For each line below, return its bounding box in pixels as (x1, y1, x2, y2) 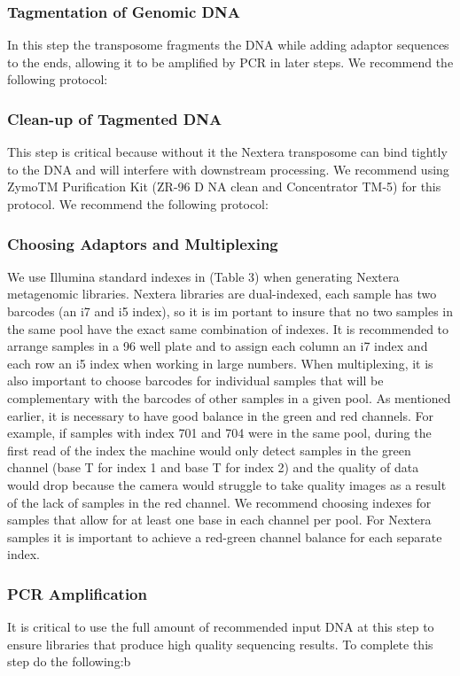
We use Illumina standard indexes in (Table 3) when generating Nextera (7, 267, 400, 285)
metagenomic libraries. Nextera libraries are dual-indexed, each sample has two (7, 284, 437, 303)
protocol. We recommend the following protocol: (7, 195, 269, 213)
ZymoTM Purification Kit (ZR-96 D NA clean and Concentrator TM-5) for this (7, 177, 441, 196)
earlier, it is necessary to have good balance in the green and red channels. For (7, 406, 433, 424)
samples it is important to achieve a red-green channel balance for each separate (7, 527, 442, 546)
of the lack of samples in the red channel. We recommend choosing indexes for (7, 493, 432, 511)
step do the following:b (7, 652, 131, 671)
